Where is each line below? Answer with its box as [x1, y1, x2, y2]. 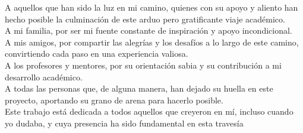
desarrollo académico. [5, 70, 83, 83]
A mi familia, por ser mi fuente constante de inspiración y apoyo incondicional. [5, 24, 292, 37]
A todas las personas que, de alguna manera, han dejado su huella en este [5, 82, 273, 95]
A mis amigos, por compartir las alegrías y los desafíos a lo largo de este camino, [5, 35, 299, 48]
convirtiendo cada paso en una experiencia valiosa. [5, 47, 188, 60]
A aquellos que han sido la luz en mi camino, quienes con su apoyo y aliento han [5, 1, 298, 13]
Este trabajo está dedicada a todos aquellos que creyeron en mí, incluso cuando [5, 105, 293, 118]
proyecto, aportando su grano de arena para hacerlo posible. [5, 93, 223, 106]
